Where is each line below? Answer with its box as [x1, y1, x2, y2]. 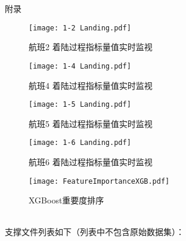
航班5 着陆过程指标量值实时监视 [29, 117, 153, 129]
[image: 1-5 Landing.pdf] [29, 100, 131, 109]
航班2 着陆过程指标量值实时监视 [29, 41, 153, 53]
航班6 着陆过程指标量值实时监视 [29, 156, 153, 168]
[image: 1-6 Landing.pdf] [29, 138, 131, 147]
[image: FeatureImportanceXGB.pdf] [29, 177, 170, 186]
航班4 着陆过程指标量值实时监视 [29, 79, 153, 91]
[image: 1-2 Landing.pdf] [29, 23, 131, 32]
